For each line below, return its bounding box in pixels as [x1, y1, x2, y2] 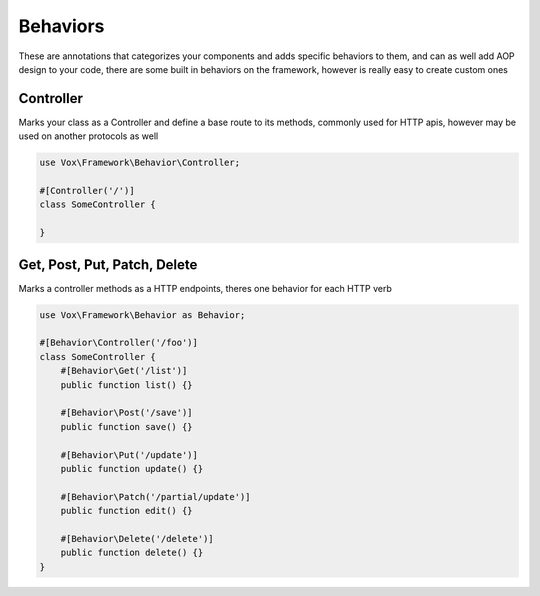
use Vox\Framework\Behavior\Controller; [39, 157, 240, 169]
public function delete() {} [60, 547, 204, 559]
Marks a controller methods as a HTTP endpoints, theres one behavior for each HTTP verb [18, 282, 392, 294]
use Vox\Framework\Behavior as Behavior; [39, 309, 246, 320]
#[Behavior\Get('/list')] [60, 365, 188, 377]
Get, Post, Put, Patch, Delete [18, 256, 198, 273]
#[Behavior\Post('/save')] [60, 407, 194, 419]
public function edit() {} [60, 505, 194, 517]
